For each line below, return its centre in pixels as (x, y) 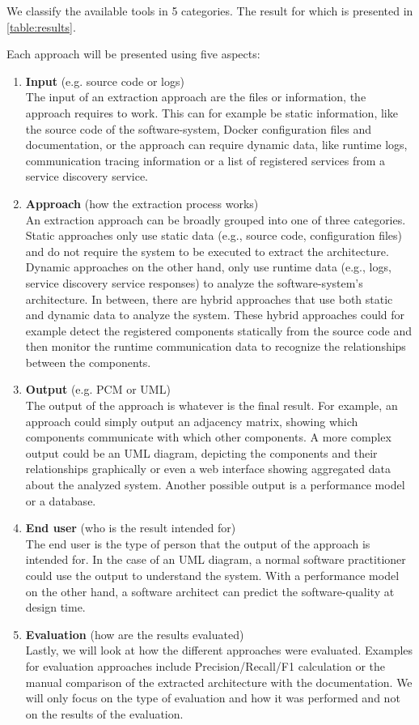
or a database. (61, 500)
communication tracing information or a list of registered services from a (205, 160)
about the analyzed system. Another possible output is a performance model (215, 485)
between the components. (88, 362)
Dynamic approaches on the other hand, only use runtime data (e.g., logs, (208, 267)
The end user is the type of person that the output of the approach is (198, 543)
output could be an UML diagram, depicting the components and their (201, 452)
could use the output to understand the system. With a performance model (212, 575)
